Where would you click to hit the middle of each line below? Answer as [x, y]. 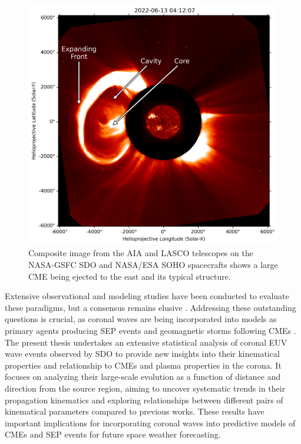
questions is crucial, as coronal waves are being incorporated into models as [141, 319]
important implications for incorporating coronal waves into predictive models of [150, 423]
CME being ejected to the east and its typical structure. [130, 276]
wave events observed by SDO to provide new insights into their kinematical [142, 354]
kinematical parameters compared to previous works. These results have [135, 411]
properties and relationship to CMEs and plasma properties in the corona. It [143, 365]
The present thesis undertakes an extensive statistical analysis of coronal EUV [146, 342]
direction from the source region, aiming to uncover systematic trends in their [145, 388]
